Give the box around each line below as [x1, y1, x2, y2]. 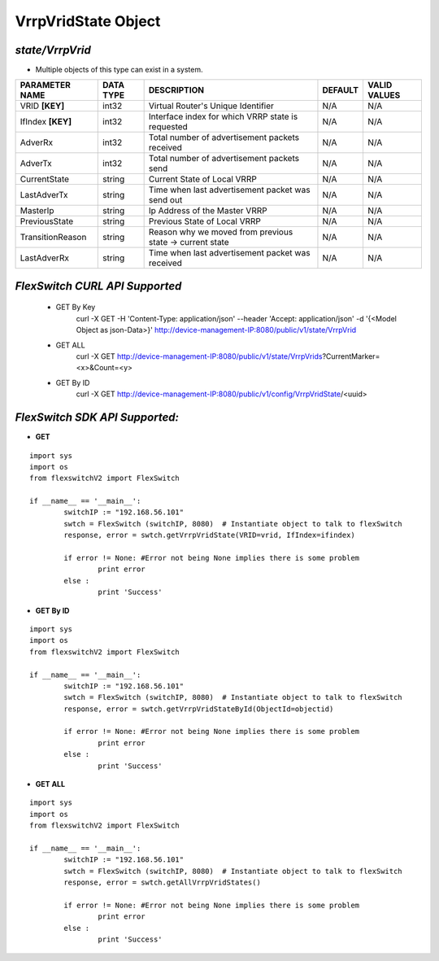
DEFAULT [322, 85, 359, 96]
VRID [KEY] [20, 100, 65, 111]
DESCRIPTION [148, 85, 205, 96]
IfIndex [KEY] [20, 116, 72, 128]
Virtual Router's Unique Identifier [148, 100, 274, 111]
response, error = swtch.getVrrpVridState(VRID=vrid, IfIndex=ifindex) [63, 531, 355, 540]
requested [148, 121, 189, 133]
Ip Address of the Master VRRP [148, 205, 267, 216]
